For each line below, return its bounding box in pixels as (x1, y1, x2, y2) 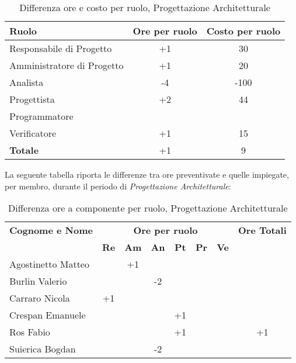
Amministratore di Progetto (9, 58, 124, 72)
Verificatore (9, 126, 57, 140)
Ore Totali (238, 223, 287, 237)
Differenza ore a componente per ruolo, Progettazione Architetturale (8, 201, 288, 215)
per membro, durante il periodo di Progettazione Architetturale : (5, 179, 231, 192)
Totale (9, 143, 39, 157)
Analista (9, 75, 44, 89)
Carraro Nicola (9, 291, 70, 305)
